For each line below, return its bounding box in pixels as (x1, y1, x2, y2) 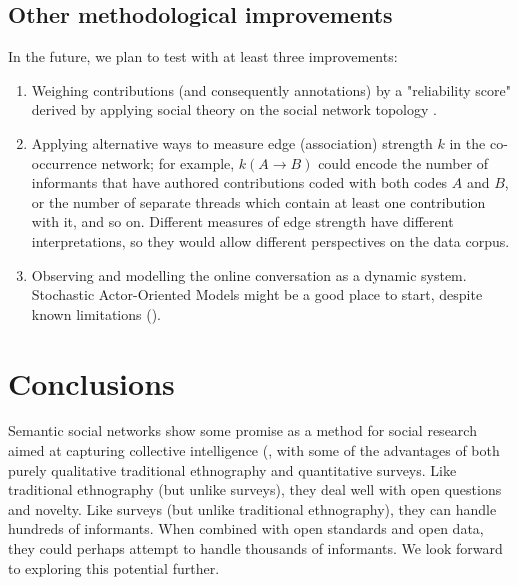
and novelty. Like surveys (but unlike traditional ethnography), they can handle (8, 498, 497, 519)
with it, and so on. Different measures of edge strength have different (31, 211, 454, 232)
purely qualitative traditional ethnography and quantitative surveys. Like (8, 459, 457, 480)
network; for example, (101, 152, 235, 173)
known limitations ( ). (31, 303, 162, 324)
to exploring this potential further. (8, 557, 220, 578)
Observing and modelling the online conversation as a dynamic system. (31, 264, 467, 285)
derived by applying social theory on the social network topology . (31, 99, 437, 120)
